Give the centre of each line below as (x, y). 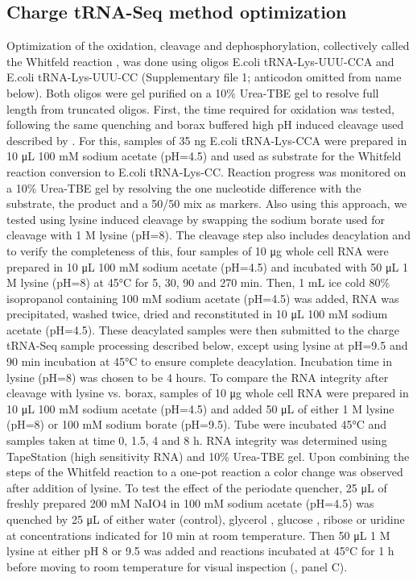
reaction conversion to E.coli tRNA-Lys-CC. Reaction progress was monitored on (206, 171)
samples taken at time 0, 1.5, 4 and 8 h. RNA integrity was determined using (197, 440)
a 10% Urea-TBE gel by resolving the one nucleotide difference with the (184, 187)
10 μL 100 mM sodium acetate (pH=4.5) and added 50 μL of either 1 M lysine (200, 408)
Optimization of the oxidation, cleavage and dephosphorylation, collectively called (208, 46)
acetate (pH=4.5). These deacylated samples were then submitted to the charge (203, 329)
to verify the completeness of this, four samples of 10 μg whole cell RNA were (198, 250)
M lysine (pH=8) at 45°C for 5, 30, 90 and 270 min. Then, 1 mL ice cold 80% (198, 282)
